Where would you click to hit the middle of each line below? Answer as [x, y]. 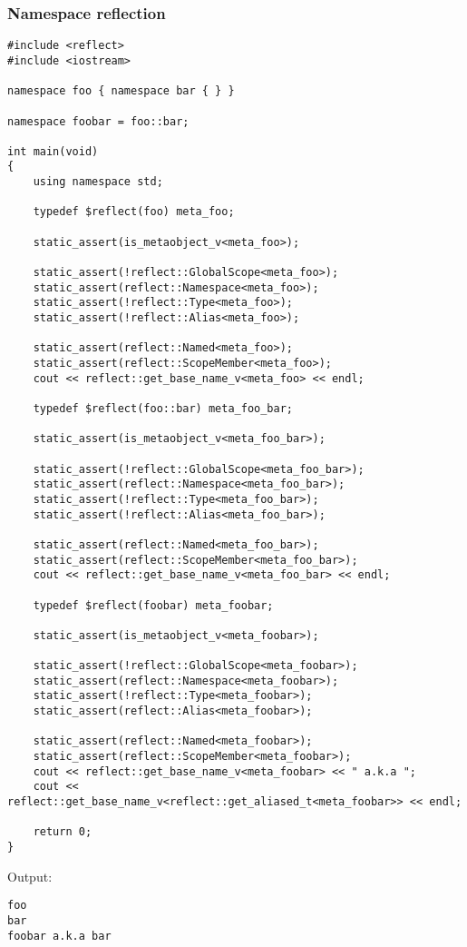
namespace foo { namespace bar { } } [121, 91]
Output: [30, 876]
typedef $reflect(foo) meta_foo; [134, 212]
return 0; [63, 832]
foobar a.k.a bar [59, 936]
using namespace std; [98, 182]
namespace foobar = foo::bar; [98, 121]
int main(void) [53, 151]
